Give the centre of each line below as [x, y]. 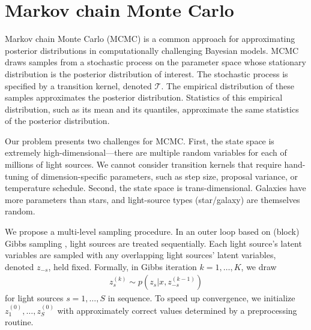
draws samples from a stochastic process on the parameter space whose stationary [155, 62]
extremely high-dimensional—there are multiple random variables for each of [146, 152]
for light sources [34, 298]
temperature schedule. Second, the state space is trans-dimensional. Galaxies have [155, 188]
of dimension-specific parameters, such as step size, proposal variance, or [165, 176]
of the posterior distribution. [57, 121]
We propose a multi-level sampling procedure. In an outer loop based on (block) [152, 231]
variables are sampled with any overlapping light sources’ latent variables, [140, 255]
